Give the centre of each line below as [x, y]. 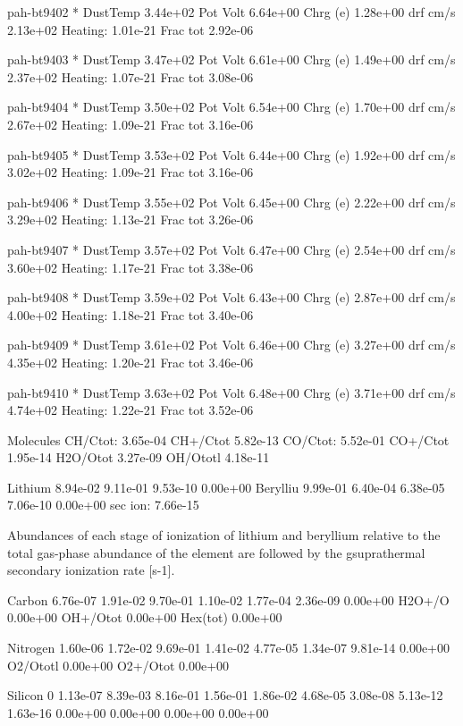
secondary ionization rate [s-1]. [91, 570]
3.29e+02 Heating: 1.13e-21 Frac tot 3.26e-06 [130, 219]
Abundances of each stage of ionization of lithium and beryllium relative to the [224, 535]
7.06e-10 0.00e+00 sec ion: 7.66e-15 [103, 505]
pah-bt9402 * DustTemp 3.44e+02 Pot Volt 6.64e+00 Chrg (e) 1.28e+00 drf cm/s [231, 12]
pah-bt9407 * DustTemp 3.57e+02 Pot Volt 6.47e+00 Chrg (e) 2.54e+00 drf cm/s [231, 249]
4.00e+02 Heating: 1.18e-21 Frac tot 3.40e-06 [130, 314]
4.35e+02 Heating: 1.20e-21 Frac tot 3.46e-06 [130, 362]
